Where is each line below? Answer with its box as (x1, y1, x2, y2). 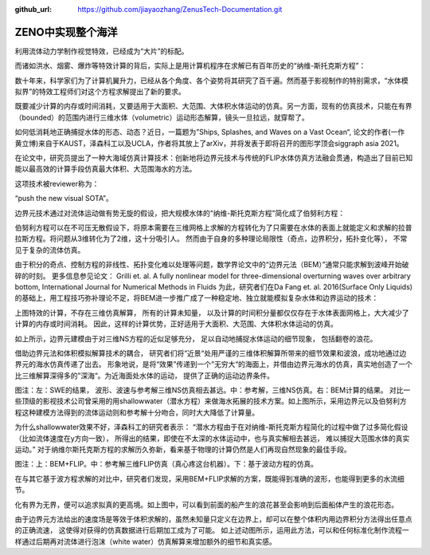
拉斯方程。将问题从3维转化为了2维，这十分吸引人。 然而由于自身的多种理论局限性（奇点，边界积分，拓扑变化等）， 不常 (14, 234, 408, 243)
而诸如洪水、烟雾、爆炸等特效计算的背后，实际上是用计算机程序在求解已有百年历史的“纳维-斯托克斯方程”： (14, 61, 366, 71)
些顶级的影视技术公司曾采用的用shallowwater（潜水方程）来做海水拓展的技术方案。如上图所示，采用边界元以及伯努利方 (14, 396, 408, 406)
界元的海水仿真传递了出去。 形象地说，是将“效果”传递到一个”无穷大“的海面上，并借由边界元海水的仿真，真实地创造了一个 (14, 360, 413, 369)
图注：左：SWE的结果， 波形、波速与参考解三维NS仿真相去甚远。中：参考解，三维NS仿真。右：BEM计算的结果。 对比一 (14, 385, 411, 395)
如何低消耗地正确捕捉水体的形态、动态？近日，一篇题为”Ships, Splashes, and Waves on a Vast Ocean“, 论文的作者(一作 (14, 128, 405, 137)
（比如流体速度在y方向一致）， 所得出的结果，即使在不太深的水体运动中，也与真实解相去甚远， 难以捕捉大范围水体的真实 (14, 433, 410, 443)
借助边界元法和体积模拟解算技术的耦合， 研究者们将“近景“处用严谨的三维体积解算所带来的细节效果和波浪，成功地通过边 (14, 348, 407, 358)
